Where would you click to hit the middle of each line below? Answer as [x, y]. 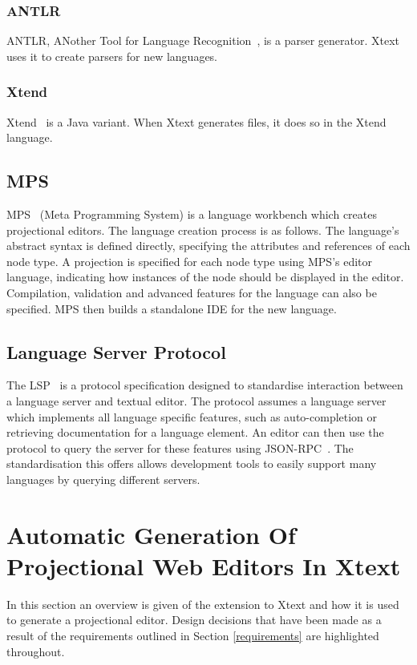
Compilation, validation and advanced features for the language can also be [192, 292]
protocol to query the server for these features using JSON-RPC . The [180, 447]
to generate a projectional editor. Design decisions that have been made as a [194, 620]
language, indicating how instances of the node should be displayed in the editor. [205, 277]
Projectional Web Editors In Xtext [204, 565]
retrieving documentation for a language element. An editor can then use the [195, 432]
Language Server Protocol [116, 351]
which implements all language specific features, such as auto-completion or [192, 416]
